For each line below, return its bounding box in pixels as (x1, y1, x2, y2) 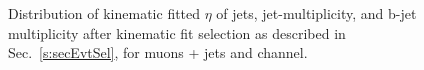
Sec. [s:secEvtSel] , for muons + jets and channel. (8, 42, 308, 63)
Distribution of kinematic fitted (8, 3, 201, 23)
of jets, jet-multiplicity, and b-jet (216, 3, 417, 23)
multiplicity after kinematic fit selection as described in (8, 22, 346, 43)
